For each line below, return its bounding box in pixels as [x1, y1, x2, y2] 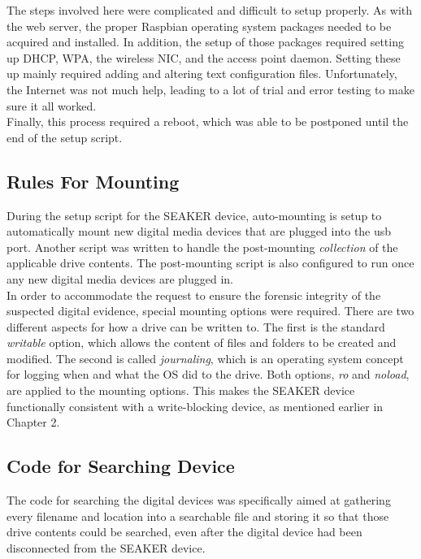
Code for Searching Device [7, 453, 235, 479]
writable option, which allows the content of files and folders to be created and [7, 334, 397, 351]
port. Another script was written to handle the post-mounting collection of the [7, 238, 398, 255]
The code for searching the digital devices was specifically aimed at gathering [7, 492, 391, 509]
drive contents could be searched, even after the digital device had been [7, 523, 362, 540]
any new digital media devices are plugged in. [7, 270, 233, 287]
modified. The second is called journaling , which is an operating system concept [7, 349, 404, 366]
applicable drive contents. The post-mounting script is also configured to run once [7, 254, 414, 271]
